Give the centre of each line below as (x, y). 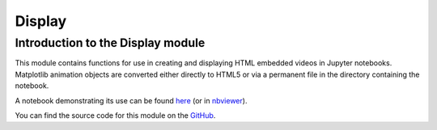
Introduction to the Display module (110, 43)
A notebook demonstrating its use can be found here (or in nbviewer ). (131, 100)
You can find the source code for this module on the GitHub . (115, 115)
